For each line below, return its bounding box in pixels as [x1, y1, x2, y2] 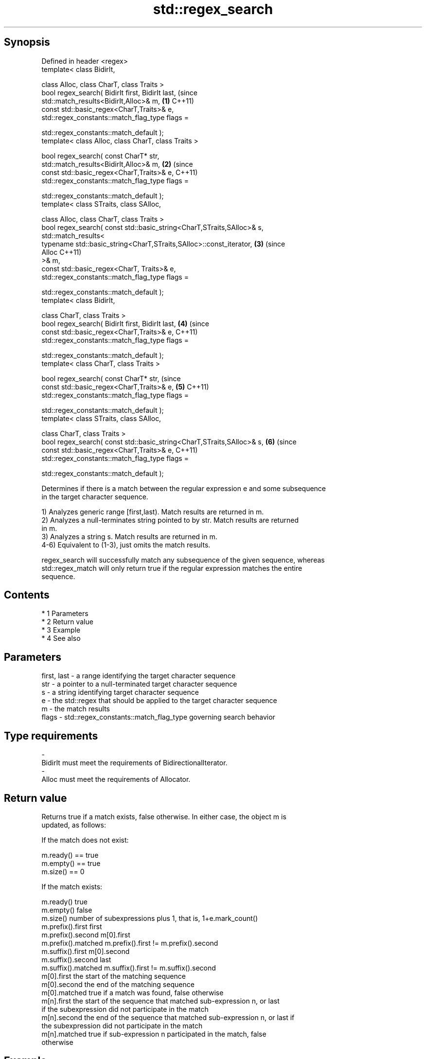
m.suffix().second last [41, 955, 111, 964]
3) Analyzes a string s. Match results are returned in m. [41, 532, 217, 541]
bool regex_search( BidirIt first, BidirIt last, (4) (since [41, 319, 209, 328]
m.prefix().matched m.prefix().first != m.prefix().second [41, 938, 218, 947]
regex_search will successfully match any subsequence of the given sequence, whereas [41, 555, 325, 564]
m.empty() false [41, 905, 92, 914]
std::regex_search [153, 1, 273, 18]
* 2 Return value [41, 618, 93, 626]
